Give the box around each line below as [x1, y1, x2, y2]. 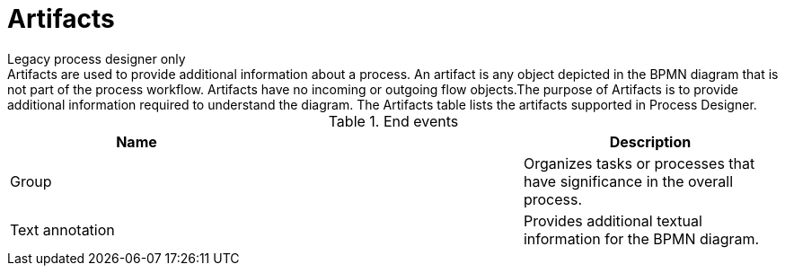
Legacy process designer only [7, 50, 186, 66]
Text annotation [10, 220, 115, 239]
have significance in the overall [523, 172, 734, 190]
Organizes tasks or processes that [523, 154, 755, 172]
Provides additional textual [523, 211, 702, 230]
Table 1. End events [328, 111, 459, 130]
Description [609, 132, 692, 151]
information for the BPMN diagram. [523, 229, 760, 248]
